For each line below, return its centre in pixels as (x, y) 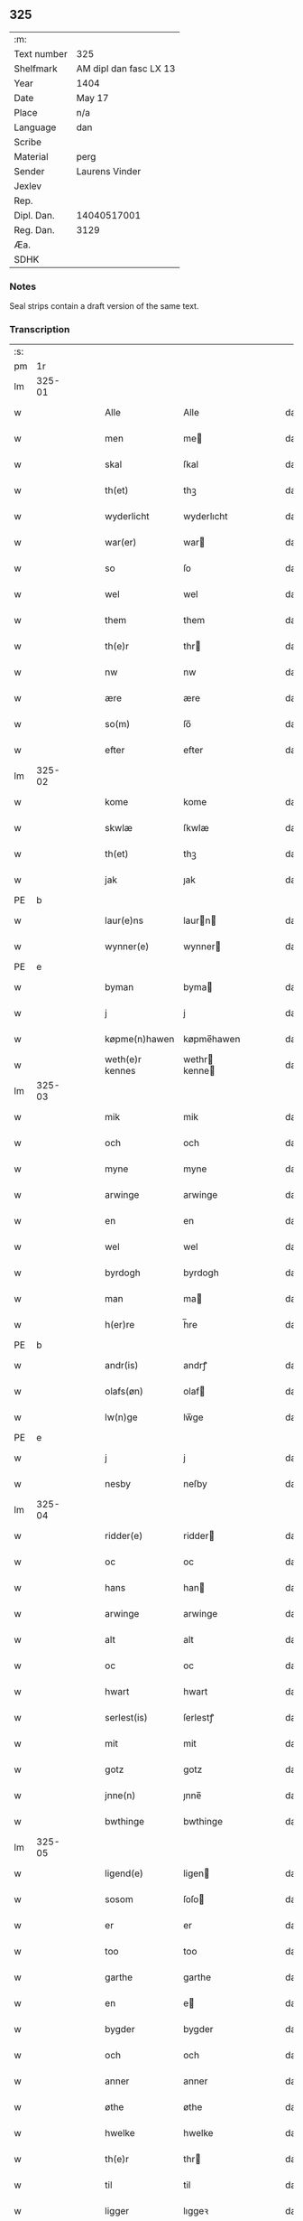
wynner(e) (127, 947)
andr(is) (122, 1366)
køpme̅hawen (212, 1040)
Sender (29, 171)
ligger (117, 2211)
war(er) (121, 543)
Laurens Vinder (109, 171)
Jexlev (28, 186)
